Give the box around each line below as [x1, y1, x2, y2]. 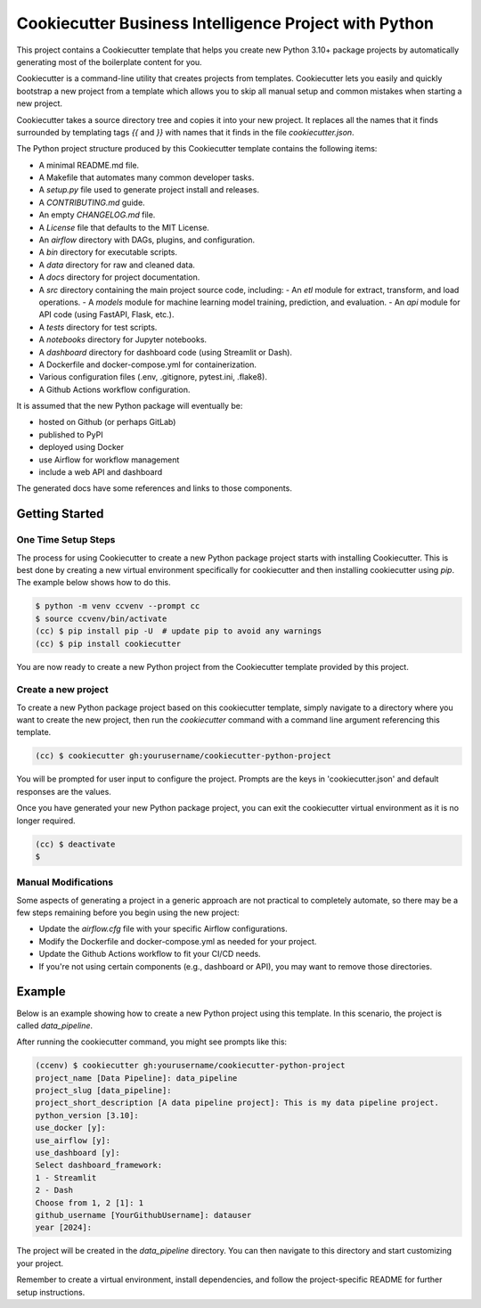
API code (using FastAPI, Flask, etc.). [38, 309, 175, 320]
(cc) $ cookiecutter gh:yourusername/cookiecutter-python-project [35, 751, 331, 761]
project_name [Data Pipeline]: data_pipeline [35, 1073, 238, 1083]
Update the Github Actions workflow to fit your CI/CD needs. [38, 949, 262, 960]
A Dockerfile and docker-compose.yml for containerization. [38, 359, 257, 370]
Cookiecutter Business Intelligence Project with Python [16, 13, 435, 33]
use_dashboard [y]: [35, 1148, 120, 1158]
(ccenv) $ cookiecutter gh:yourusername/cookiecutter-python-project [35, 1060, 346, 1071]
